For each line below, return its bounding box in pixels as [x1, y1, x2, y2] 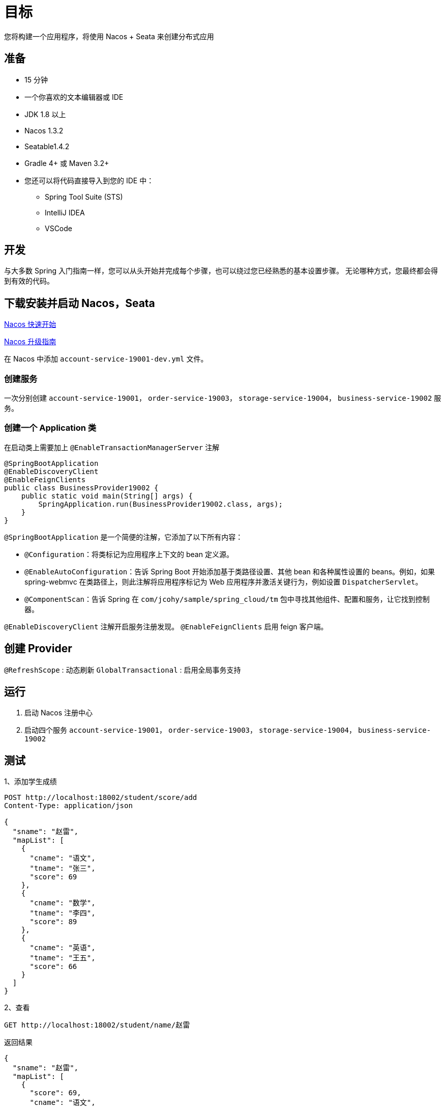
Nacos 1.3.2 [24, 126, 64, 135]
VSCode [45, 224, 72, 233]
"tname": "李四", [29, 909, 96, 918]
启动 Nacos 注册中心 [24, 708, 93, 717]
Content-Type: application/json [4, 801, 133, 810]
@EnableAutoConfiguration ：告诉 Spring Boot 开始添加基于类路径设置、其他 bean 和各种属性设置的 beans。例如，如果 [24, 567, 435, 576]
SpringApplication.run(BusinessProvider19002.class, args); [38, 500, 283, 508]
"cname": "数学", [29, 899, 96, 907]
